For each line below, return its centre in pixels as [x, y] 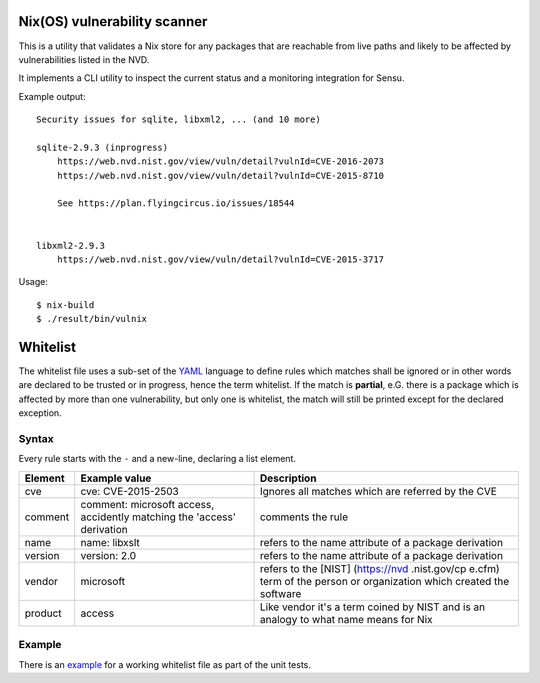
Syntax [36, 438]
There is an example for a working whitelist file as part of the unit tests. [165, 664]
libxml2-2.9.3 [70, 245]
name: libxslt [110, 542]
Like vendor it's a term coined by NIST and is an [372, 607]
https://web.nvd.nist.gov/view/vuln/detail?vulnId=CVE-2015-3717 [220, 259]
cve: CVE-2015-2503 [129, 491]
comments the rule [304, 517]
